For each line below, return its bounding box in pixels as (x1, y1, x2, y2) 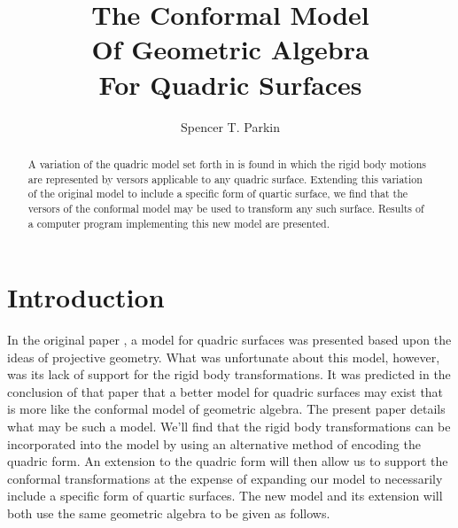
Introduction (7, 279, 165, 315)
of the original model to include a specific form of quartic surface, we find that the (27, 186, 408, 201)
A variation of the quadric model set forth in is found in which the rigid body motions (27, 156, 427, 171)
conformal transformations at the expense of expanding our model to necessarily (7, 469, 443, 487)
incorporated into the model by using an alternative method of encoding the (7, 434, 421, 453)
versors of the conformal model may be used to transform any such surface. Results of (27, 200, 424, 215)
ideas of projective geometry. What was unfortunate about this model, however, (7, 347, 440, 366)
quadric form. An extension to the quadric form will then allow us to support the (7, 452, 448, 470)
